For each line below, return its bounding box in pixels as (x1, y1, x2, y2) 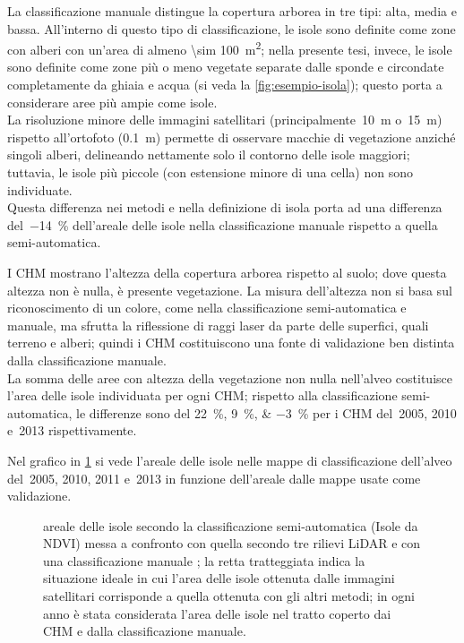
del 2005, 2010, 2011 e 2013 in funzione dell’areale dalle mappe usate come (7, 468, 421, 487)
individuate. (7, 180, 73, 199)
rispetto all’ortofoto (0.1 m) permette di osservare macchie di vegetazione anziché (7, 127, 456, 146)
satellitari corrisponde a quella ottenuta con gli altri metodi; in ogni (43, 587, 415, 605)
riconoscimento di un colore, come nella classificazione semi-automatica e (7, 298, 407, 317)
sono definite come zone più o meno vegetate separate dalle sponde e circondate (7, 57, 444, 76)
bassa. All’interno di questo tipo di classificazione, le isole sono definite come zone (7, 19, 456, 38)
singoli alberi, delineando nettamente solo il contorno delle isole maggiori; (7, 145, 410, 164)
